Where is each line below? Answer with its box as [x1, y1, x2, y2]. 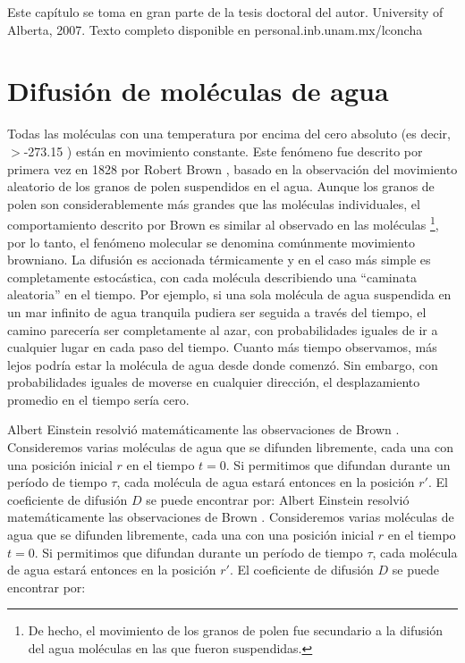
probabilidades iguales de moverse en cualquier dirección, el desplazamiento [7, 373, 420, 391]
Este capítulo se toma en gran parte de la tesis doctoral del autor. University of [7, 3, 444, 21]
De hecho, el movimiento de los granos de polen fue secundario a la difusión [28, 621, 444, 640]
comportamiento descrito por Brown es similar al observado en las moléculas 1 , [7, 213, 439, 233]
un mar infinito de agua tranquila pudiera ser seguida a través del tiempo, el [7, 302, 427, 321]
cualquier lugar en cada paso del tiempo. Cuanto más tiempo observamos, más [7, 338, 437, 357]
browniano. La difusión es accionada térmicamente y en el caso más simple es [7, 250, 431, 269]
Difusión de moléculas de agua [7, 72, 389, 109]
